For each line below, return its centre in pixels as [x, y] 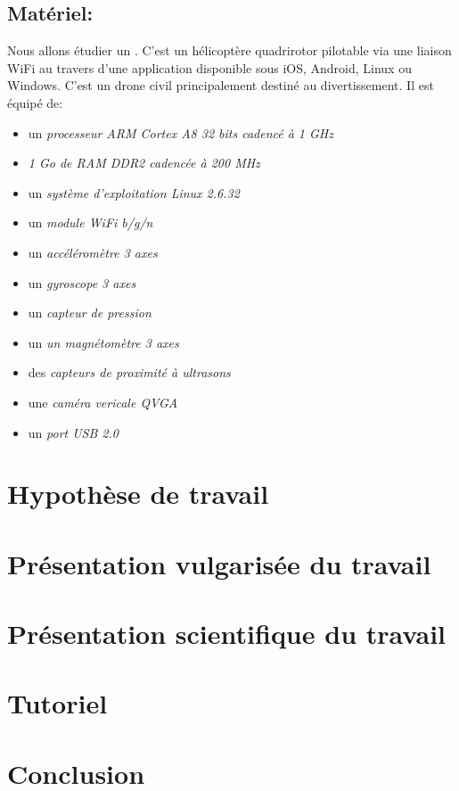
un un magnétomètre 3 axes [103, 342]
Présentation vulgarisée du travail [219, 563]
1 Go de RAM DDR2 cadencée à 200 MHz [144, 163]
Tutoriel [57, 703]
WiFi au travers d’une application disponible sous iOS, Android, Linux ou [209, 67]
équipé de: [35, 102]
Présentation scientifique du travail [227, 634]
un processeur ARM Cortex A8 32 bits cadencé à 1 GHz [181, 132]
